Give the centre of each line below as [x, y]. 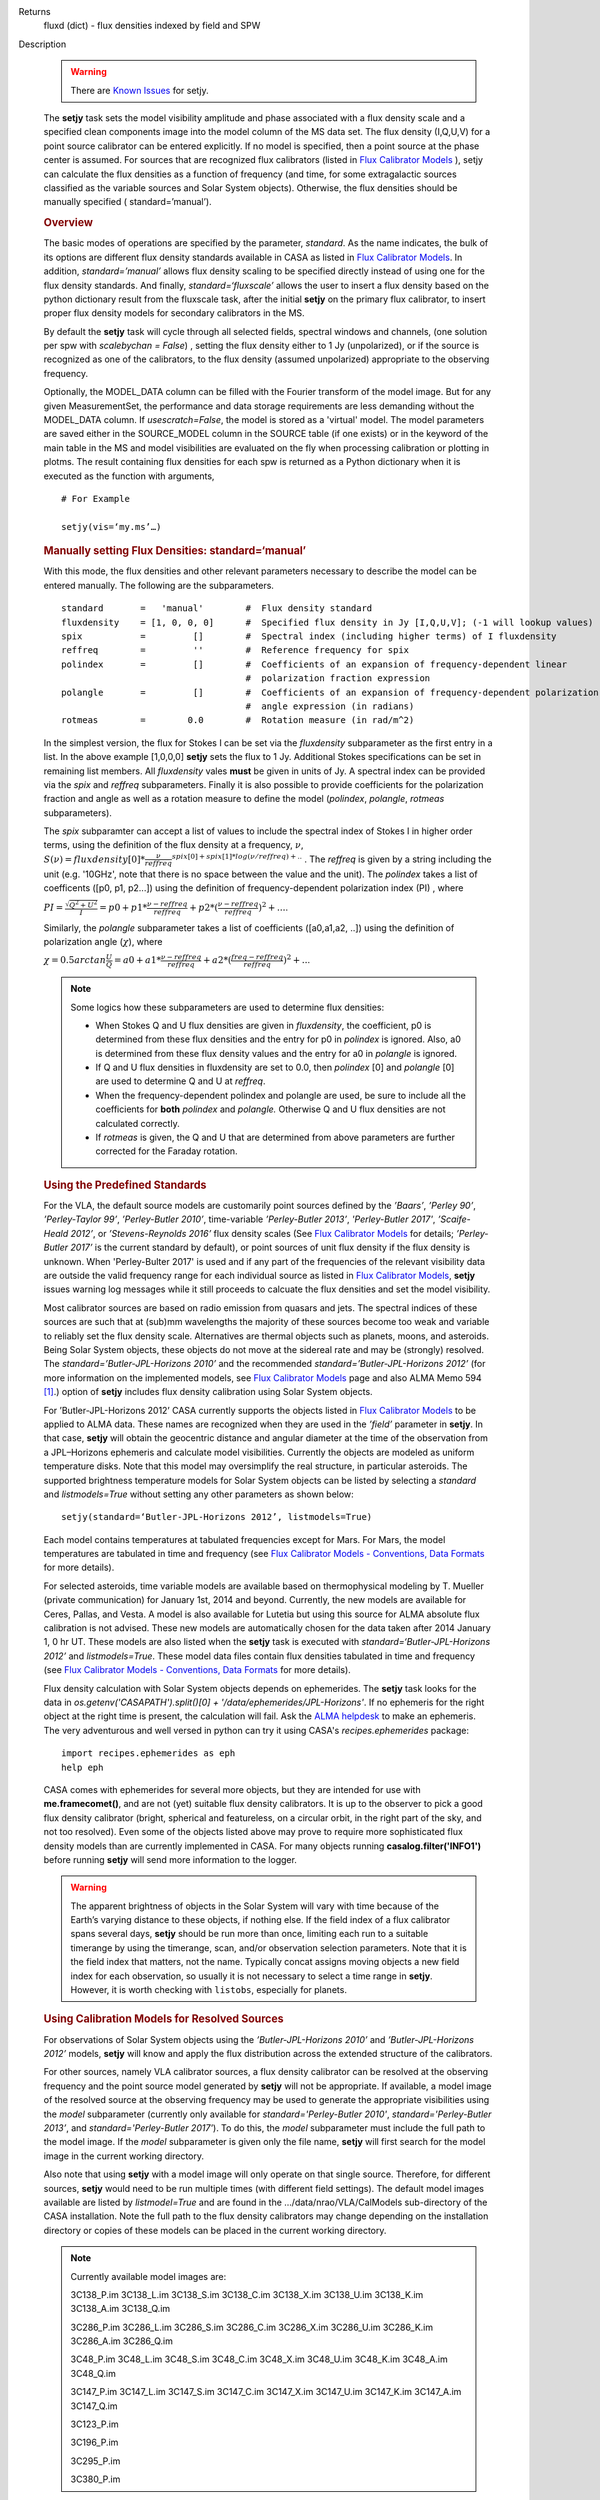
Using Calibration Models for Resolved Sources [163, 2019]
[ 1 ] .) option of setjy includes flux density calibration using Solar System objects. [208, 1392]
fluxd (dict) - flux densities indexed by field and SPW [152, 26]
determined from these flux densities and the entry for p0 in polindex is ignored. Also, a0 [278, 1039]
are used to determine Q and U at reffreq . [180, 1081]
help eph [82, 1767]
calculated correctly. [137, 1123]
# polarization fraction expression [338, 678]
